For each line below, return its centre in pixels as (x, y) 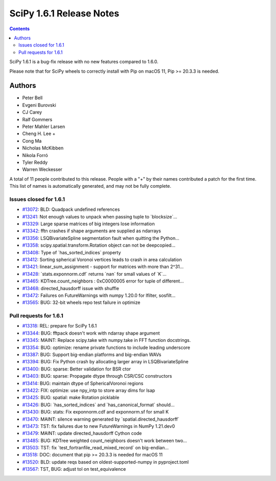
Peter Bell (32, 98)
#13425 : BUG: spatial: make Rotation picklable (71, 398)
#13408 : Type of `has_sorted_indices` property (72, 252)
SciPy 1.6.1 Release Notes (64, 13)
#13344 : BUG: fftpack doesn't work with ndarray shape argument (91, 333)
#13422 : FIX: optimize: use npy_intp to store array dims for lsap (89, 390)
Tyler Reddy (35, 162)
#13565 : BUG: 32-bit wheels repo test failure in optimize (81, 302)
